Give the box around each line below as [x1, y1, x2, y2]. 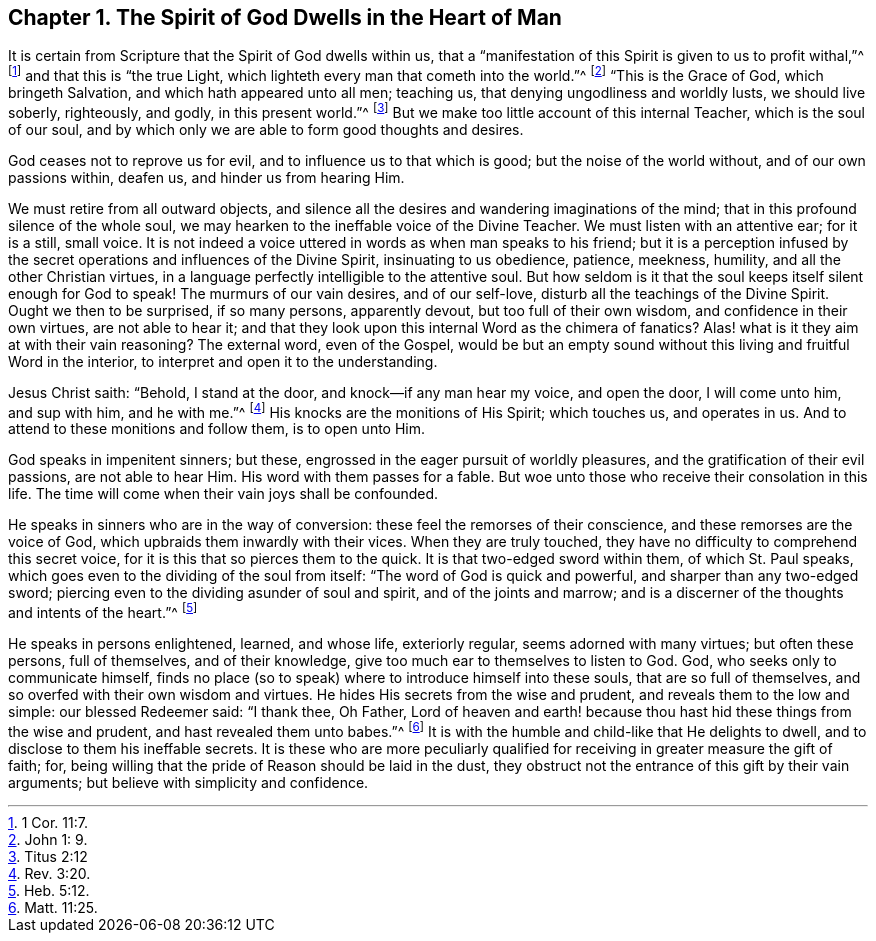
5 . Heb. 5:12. [8, 881, 90, 899]
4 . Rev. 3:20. [8, 864, 91, 882]
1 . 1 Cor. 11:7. [8, 813, 88, 831]
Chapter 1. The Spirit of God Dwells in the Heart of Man [8, 5, 562, 30]
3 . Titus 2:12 [8, 847, 88, 865]
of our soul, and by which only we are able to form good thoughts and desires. [8, 120, 524, 138]
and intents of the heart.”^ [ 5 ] [8, 601, 198, 622]
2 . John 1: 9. [8, 830, 88, 848]
